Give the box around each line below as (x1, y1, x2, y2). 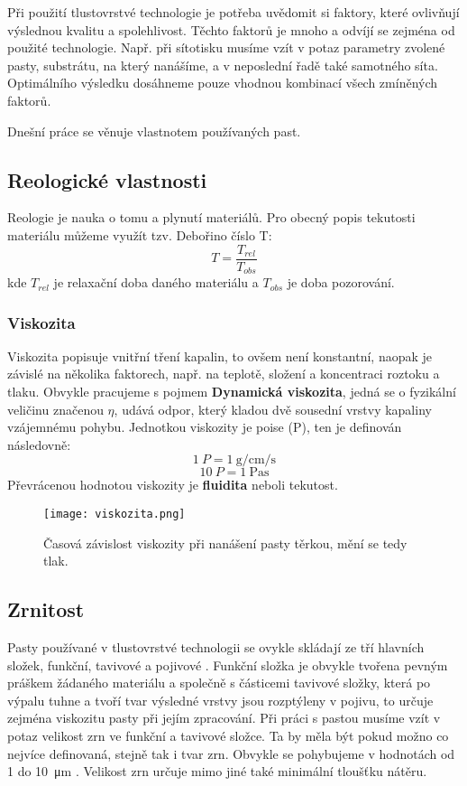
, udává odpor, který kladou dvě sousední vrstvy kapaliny (114, 399, 432, 418)
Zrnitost (7, 595, 85, 623)
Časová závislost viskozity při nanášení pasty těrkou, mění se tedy (43, 533, 407, 552)
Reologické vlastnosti (7, 165, 207, 193)
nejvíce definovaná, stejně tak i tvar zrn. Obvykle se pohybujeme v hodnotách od (7, 744, 455, 763)
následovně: (7, 435, 71, 454)
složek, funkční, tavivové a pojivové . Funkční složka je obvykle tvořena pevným (7, 655, 448, 674)
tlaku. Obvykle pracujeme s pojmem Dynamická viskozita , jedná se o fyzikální (7, 382, 456, 401)
